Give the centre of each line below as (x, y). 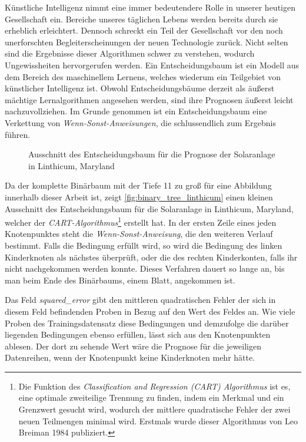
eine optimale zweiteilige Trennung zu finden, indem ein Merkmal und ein (151, 398)
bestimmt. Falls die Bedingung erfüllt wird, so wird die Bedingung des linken (144, 245)
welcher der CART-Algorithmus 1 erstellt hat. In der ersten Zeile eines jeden (141, 221)
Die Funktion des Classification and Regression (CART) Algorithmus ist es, (154, 386)
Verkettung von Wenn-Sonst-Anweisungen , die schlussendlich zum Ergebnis (140, 122)
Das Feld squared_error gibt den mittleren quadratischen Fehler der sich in (140, 300)
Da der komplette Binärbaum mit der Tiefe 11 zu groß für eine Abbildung (138, 185)
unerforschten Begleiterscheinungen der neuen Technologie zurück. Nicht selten (147, 42)
